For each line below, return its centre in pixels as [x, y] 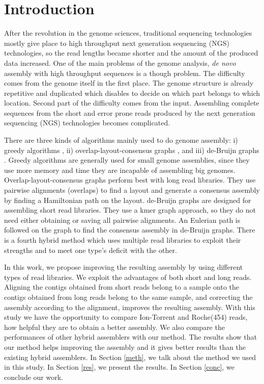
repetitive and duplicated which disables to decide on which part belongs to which [132, 93]
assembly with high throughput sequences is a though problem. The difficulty [125, 73]
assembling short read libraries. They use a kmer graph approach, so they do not [130, 210]
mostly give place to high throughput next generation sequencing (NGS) [117, 43]
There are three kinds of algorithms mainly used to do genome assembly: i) [121, 140]
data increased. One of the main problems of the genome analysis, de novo [120, 62]
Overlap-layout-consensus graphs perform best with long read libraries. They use [130, 180]
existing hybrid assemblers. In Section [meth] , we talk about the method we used [130, 357]
